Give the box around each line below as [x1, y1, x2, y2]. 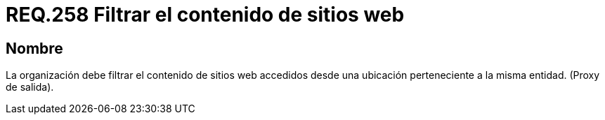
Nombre [6, 39, 63, 57]
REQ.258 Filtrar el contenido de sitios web [6, 3, 405, 27]
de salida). [6, 81, 54, 93]
